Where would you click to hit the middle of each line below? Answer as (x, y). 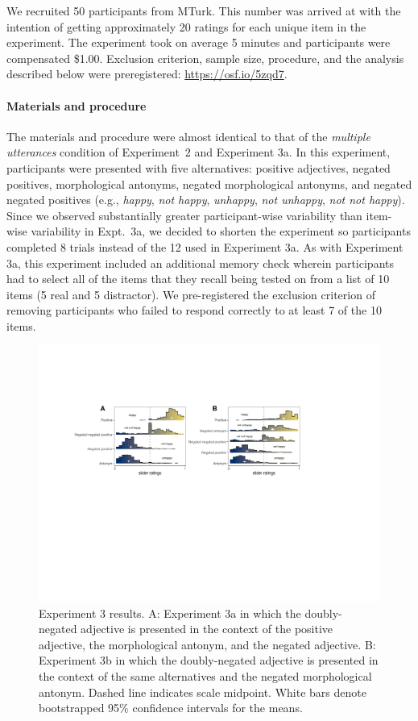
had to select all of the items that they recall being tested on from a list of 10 (198, 279)
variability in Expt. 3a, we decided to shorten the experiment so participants (221, 231)
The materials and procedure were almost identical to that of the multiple (188, 136)
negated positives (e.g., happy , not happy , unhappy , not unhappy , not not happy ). (206, 200)
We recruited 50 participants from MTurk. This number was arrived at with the (204, 10)
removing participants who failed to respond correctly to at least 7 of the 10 (194, 310)
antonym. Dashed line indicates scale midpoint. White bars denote (203, 692)
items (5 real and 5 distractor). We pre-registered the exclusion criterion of (191, 294)
